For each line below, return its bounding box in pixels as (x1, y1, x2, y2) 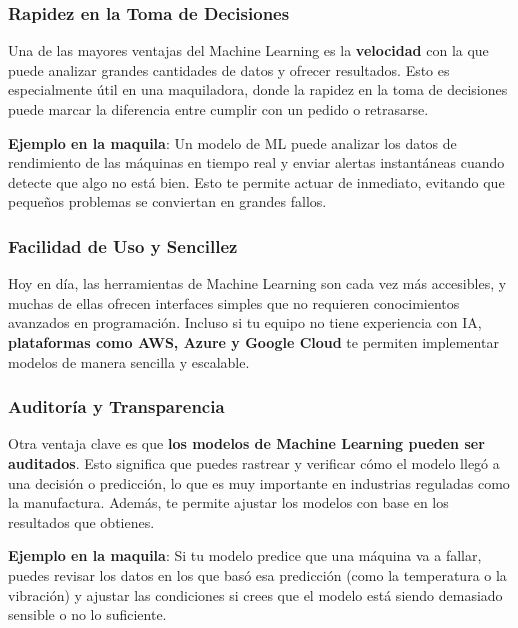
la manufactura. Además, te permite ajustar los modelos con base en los (8, 492, 449, 513)
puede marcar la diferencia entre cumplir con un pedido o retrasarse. (8, 99, 429, 119)
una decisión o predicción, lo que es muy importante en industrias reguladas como (8, 472, 510, 493)
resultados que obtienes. (8, 511, 155, 532)
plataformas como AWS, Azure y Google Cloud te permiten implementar (8, 331, 499, 352)
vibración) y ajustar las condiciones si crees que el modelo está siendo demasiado (8, 584, 503, 605)
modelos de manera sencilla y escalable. (8, 351, 250, 372)
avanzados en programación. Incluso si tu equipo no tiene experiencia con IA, (8, 312, 482, 333)
